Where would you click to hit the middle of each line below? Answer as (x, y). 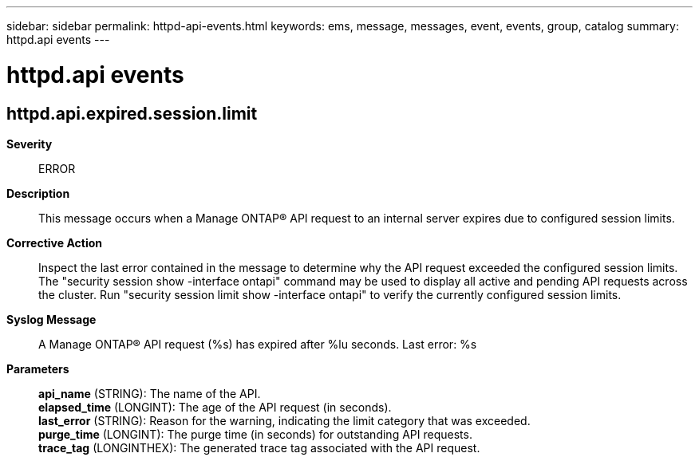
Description (38, 193)
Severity (30, 144)
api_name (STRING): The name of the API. (150, 393)
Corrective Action (54, 242)
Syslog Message (51, 319)
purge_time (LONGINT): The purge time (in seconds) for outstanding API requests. (255, 434)
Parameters (38, 368)
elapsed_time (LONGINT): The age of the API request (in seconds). (215, 407)
